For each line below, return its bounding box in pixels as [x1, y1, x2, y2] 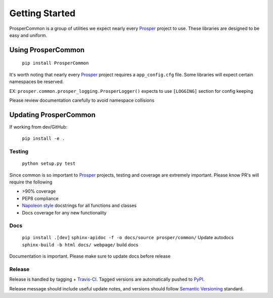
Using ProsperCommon [9, 46, 85, 54]
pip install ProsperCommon [22, 60, 89, 66]
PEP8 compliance [22, 195, 59, 201]
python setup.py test [22, 161, 76, 167]
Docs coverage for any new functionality [22, 209, 107, 215]
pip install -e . [22, 136, 65, 141]
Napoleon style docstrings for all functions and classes [22, 203, 136, 209]
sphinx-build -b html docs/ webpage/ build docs [22, 241, 139, 248]
